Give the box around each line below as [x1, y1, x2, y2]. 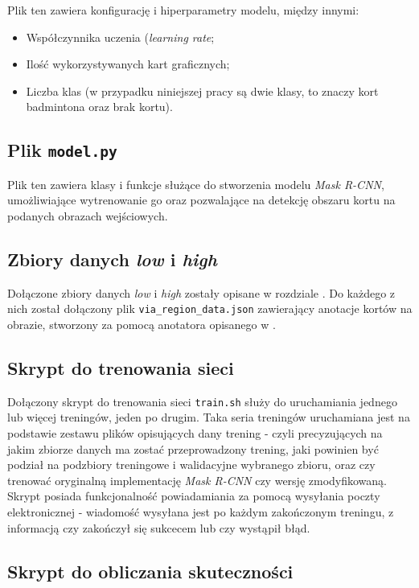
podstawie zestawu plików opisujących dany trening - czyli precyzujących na [7, 425, 383, 442]
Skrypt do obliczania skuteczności [7, 558, 294, 583]
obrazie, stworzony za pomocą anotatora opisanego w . [7, 315, 276, 332]
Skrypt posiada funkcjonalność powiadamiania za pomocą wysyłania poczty [7, 487, 380, 504]
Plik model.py [7, 138, 117, 162]
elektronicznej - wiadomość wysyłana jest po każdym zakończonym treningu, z [7, 504, 394, 520]
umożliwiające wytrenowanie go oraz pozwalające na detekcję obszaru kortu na [7, 191, 396, 208]
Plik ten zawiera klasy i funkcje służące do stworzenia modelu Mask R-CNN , [7, 175, 384, 192]
